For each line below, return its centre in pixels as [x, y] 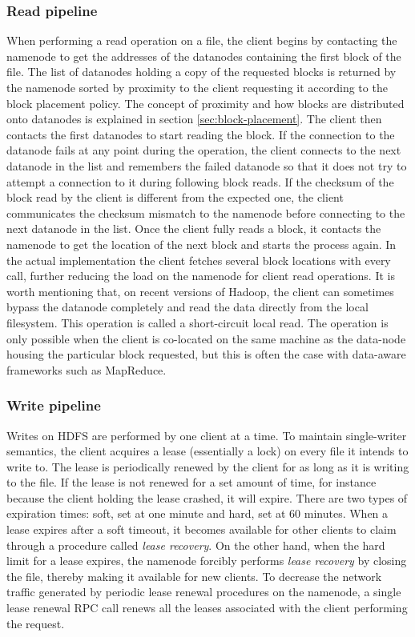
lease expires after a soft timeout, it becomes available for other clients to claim [201, 529]
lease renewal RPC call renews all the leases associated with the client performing [207, 608]
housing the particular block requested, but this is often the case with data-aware [206, 354]
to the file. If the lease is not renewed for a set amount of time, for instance [191, 482]
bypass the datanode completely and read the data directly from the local [187, 307]
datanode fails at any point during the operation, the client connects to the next [204, 150]
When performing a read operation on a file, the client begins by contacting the [202, 40]
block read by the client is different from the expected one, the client [175, 197]
